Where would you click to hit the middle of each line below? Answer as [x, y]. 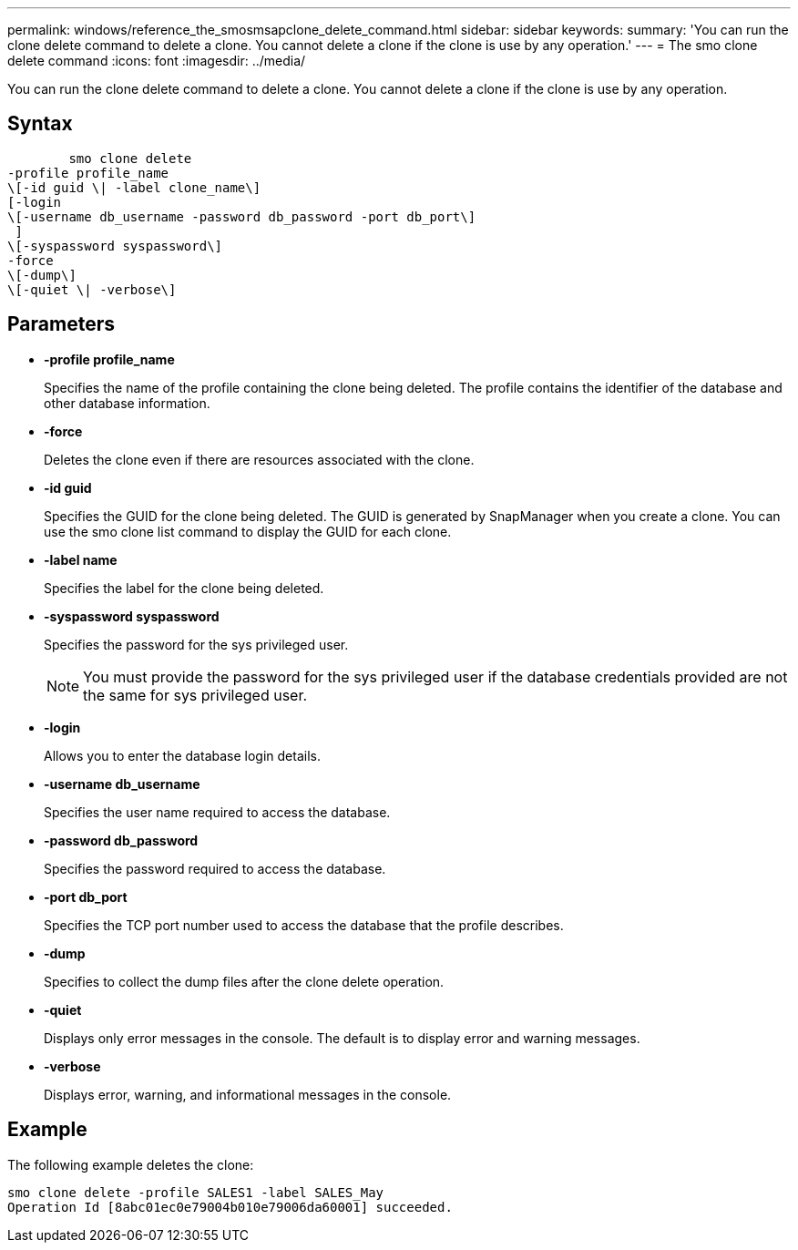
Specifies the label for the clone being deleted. [184, 588]
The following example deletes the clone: [131, 1164]
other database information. [127, 403]
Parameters [61, 324]
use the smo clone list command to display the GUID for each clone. [248, 531]
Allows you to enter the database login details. [182, 755]
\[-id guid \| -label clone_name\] [134, 187]
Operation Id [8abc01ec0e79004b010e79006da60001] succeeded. [230, 1207]
